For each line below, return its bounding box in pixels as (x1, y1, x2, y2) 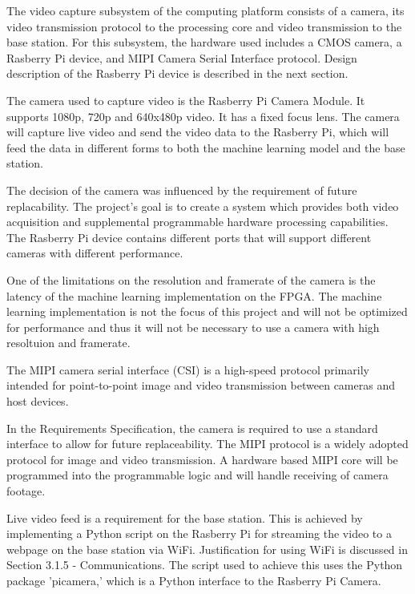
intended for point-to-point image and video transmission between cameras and (6, 377, 395, 394)
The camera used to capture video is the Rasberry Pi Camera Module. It (6, 91, 365, 108)
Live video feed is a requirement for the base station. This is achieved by (6, 509, 363, 526)
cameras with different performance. (6, 244, 183, 261)
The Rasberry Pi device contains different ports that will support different (6, 228, 372, 245)
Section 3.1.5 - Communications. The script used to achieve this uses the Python (6, 556, 403, 573)
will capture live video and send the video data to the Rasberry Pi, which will (6, 123, 389, 140)
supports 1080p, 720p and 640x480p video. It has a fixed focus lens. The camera (6, 107, 400, 124)
